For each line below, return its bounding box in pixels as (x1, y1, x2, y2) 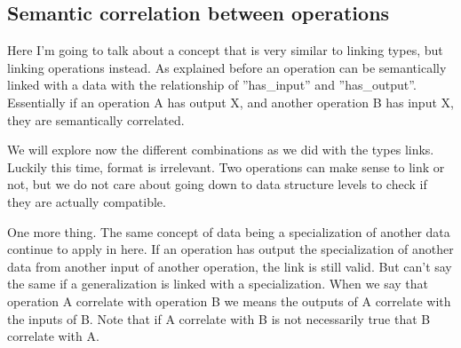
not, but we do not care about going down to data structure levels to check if (7, 175, 427, 194)
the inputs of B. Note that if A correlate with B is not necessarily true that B (7, 309, 431, 328)
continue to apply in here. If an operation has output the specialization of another (7, 240, 454, 258)
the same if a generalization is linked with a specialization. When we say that (7, 274, 428, 293)
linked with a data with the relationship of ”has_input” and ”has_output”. (7, 75, 417, 94)
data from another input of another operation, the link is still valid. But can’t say (7, 257, 452, 275)
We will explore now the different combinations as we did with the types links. (7, 140, 434, 159)
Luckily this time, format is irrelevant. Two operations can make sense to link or (7, 157, 445, 176)
